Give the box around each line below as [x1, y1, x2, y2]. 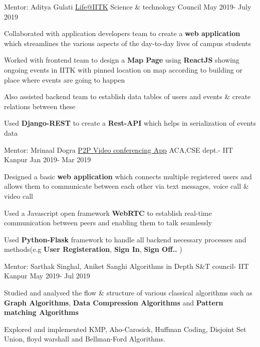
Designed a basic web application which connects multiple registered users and [4, 171, 252, 181]
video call [4, 190, 33, 201]
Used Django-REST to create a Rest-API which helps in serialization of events [4, 118, 256, 128]
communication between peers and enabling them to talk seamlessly [4, 217, 212, 228]
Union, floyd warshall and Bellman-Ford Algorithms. [4, 333, 165, 344]
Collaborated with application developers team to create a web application [4, 28, 240, 39]
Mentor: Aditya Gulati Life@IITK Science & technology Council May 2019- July [4, 2, 251, 12]
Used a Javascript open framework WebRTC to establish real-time [4, 207, 212, 218]
